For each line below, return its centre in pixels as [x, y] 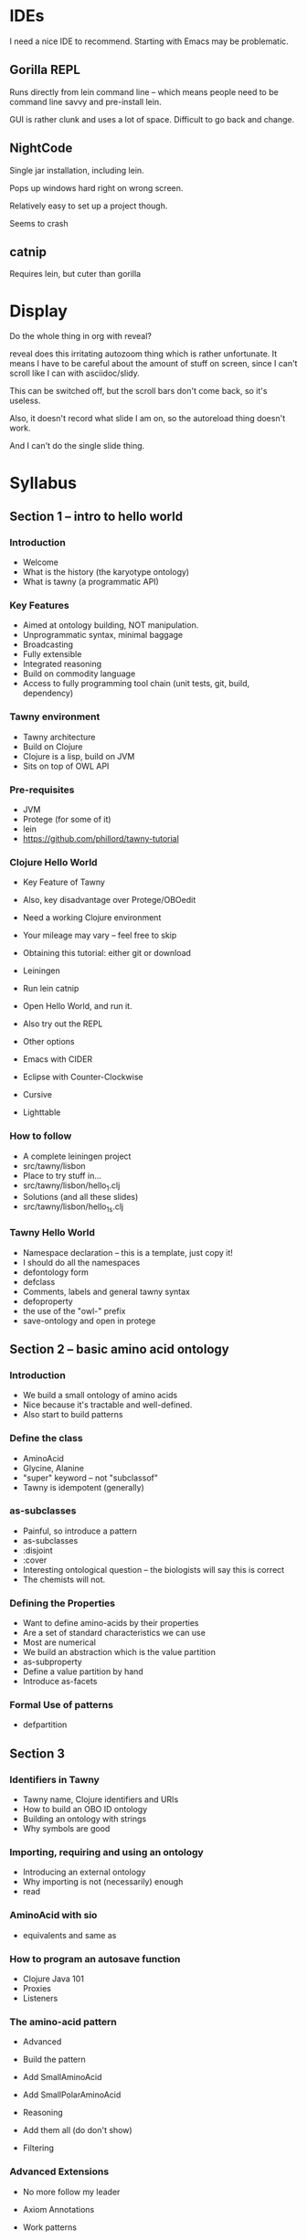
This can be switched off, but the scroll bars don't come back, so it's [138, 391]
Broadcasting [48, 644]
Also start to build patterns [73, 1415]
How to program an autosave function [95, 1959]
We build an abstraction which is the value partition [119, 1652]
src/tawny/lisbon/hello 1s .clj [73, 1208]
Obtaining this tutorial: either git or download [107, 953]
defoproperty [48, 1301]
